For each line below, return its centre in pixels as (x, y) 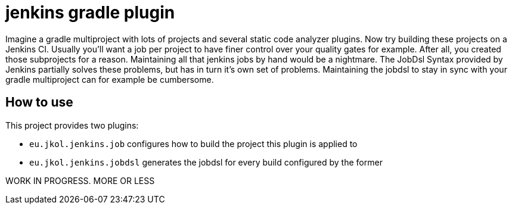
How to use (39, 102)
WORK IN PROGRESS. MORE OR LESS (80, 180)
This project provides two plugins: (72, 125)
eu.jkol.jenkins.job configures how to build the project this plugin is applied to (193, 144)
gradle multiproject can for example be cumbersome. (110, 79)
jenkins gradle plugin (90, 13)
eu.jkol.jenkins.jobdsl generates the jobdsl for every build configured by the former (206, 162)
